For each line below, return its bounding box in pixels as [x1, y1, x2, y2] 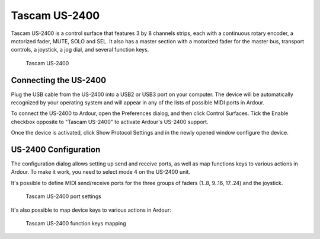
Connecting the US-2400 [11, 75, 107, 85]
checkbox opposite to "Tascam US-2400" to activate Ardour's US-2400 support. [11, 118, 209, 125]
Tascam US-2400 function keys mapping [25, 220, 127, 227]
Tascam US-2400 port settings [25, 193, 102, 200]
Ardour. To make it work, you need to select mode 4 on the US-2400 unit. [11, 168, 191, 176]
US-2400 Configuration [11, 145, 101, 154]
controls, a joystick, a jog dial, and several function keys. [11, 46, 149, 53]
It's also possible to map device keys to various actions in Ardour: [11, 206, 171, 213]
